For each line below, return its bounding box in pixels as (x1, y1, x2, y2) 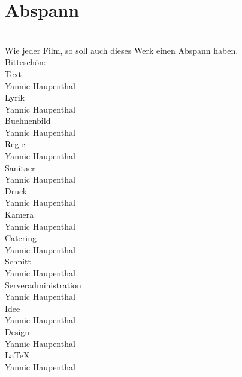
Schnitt (5, 255, 31, 267)
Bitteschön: (5, 56, 46, 68)
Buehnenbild (5, 114, 51, 127)
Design (5, 325, 30, 338)
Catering (5, 232, 37, 244)
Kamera (5, 208, 34, 221)
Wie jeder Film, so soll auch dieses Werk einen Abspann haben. (5, 44, 238, 56)
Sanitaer (5, 161, 35, 174)
